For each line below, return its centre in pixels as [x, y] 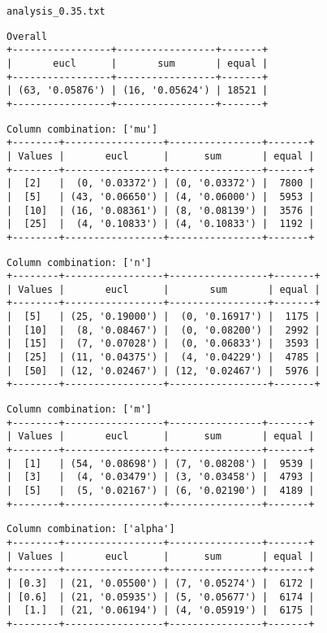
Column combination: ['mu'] [82, 129]
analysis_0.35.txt [56, 11]
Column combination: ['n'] [79, 262]
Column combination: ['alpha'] [91, 529]
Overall [27, 36]
